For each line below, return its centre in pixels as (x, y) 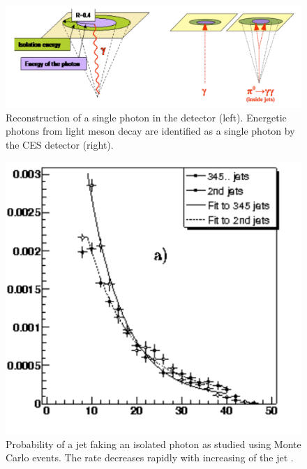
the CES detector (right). (60, 144)
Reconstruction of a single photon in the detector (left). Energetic (146, 117)
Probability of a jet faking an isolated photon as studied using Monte (153, 444)
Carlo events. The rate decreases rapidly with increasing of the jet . (150, 457)
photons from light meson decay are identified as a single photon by (150, 131)
